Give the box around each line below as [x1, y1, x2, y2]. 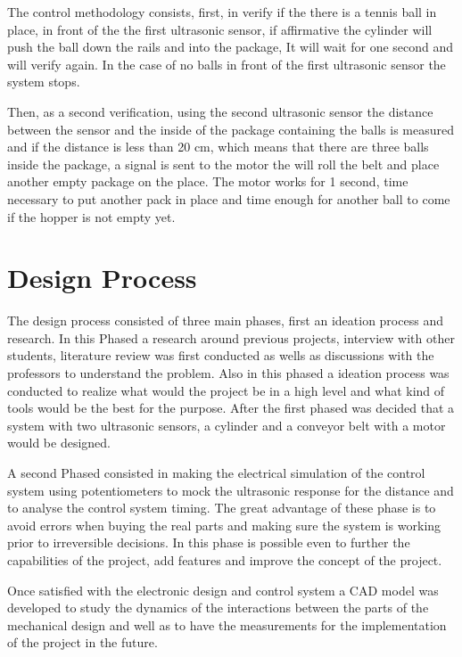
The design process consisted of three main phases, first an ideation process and [7, 311, 443, 330]
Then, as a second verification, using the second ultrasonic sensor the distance [7, 102, 433, 120]
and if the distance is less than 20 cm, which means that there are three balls [7, 137, 429, 156]
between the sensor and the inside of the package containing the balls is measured [7, 119, 455, 138]
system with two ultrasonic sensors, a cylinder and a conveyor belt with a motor [7, 415, 446, 434]
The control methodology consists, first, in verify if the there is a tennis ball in [7, 3, 437, 21]
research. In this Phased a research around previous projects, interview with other [7, 328, 455, 347]
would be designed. [7, 433, 111, 452]
